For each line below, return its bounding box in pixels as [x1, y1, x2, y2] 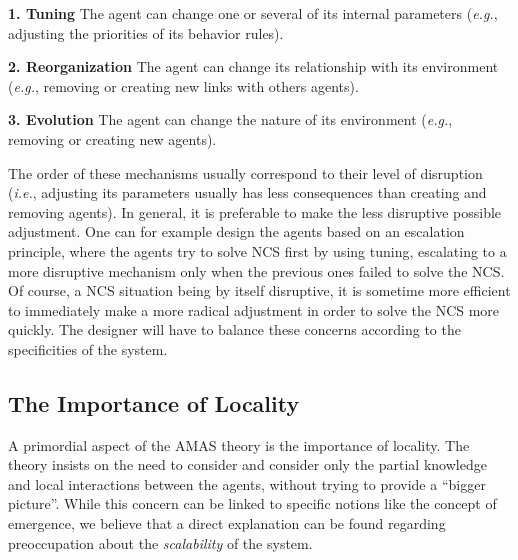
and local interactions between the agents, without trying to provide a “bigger [8, 473, 486, 494]
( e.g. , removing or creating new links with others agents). [8, 75, 359, 96]
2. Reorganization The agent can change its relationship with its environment [8, 56, 499, 77]
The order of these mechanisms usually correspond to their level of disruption [8, 162, 483, 183]
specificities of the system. [8, 338, 168, 359]
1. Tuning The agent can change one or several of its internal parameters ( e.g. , [8, 3, 498, 23]
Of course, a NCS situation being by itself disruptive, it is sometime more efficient [8, 280, 511, 301]
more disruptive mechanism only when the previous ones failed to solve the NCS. [8, 260, 505, 281]
